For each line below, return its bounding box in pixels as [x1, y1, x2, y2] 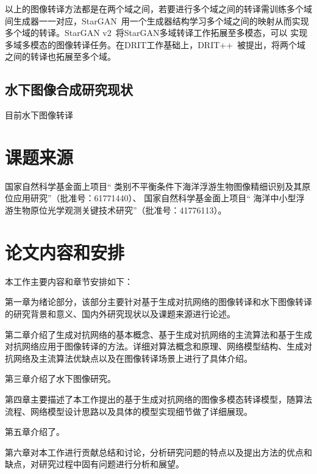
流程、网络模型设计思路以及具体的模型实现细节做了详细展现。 [5, 404, 252, 417]
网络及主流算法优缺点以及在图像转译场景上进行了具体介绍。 [13, 351, 252, 364]
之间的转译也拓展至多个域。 [5, 50, 116, 63]
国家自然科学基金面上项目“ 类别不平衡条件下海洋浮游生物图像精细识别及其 [5, 179, 302, 192]
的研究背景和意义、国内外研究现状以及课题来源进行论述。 [5, 307, 235, 320]
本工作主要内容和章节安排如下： [5, 275, 133, 287]
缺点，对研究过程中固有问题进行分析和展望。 [5, 458, 184, 470]
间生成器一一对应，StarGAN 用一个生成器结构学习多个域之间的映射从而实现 [5, 14, 309, 27]
